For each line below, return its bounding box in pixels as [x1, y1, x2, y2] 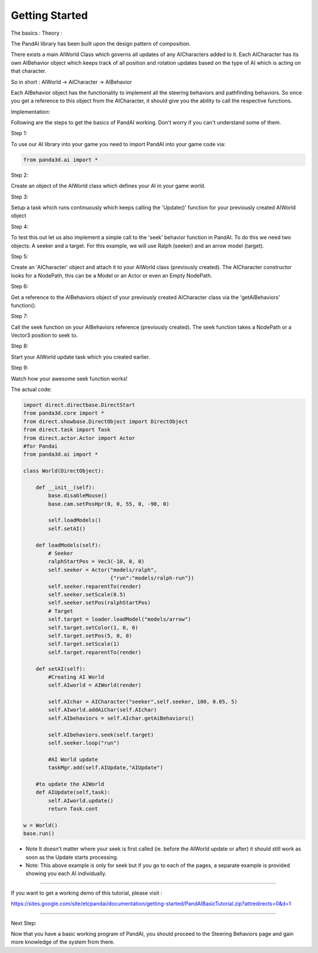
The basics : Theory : [11, 29, 63, 37]
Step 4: [11, 223, 29, 230]
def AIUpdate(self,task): [35, 789, 111, 796]
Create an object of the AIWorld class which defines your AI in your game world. [11, 183, 206, 190]
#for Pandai [23, 442, 58, 449]
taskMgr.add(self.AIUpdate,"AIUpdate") [48, 765, 163, 771]
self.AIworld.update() [48, 797, 114, 804]
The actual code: [11, 386, 52, 393]
